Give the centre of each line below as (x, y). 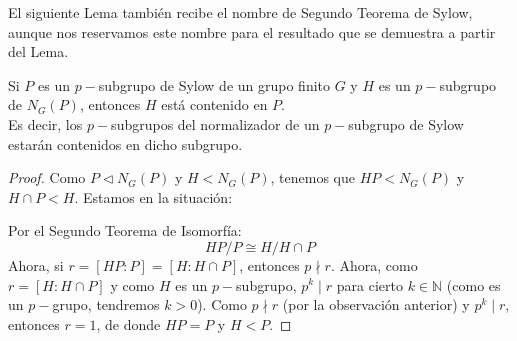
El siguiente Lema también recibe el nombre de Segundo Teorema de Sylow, (240, 12)
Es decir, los (45, 123)
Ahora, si (36, 264)
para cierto (369, 284)
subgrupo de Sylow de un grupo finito (214, 84)
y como (132, 284)
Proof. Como (47, 177)
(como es (473, 284)
